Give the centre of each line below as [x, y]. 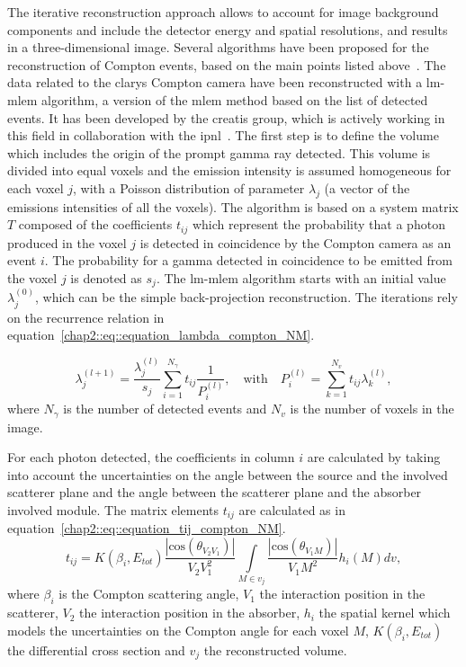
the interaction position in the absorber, [190, 613]
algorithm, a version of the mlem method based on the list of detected [235, 99]
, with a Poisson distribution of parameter [189, 187]
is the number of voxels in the [372, 409]
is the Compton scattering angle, [149, 594]
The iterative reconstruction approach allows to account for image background [223, 12]
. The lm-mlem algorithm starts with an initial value [301, 277]
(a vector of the [367, 187]
